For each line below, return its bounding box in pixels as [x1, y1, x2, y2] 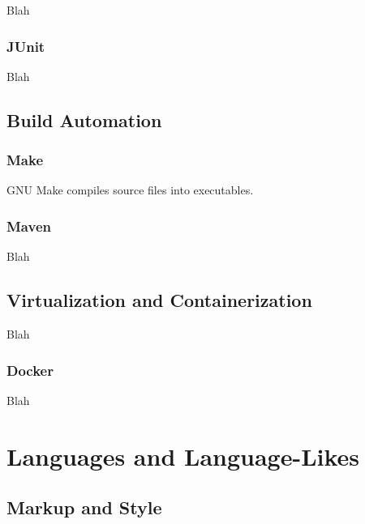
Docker [6, 360, 54, 380]
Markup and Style [6, 495, 162, 520]
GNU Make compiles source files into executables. [6, 181, 254, 198]
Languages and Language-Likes [6, 439, 360, 472]
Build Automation [6, 107, 162, 132]
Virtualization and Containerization [6, 288, 312, 313]
